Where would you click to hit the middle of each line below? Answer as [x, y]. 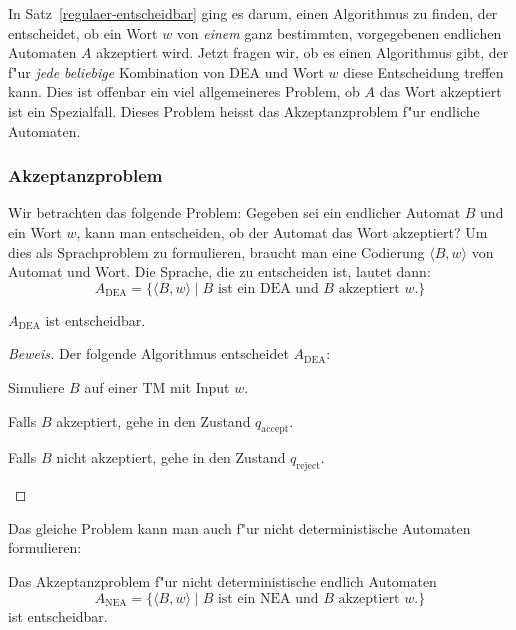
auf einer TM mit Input [157, 386]
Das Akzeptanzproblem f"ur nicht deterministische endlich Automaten [222, 580]
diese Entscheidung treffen [423, 71]
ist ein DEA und [268, 288]
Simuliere [36, 386]
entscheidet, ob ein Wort [83, 32]
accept [275, 429]
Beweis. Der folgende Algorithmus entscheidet [148, 353]
